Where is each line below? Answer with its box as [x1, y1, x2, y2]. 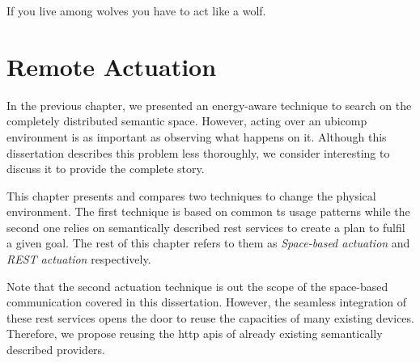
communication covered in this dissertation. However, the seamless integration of [6, 293, 407, 310]
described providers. [6, 341, 106, 358]
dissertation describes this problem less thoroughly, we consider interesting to [6, 144, 390, 161]
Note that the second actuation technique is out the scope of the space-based [6, 277, 388, 294]
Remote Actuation [6, 49, 217, 82]
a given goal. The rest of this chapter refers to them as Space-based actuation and [6, 234, 410, 251]
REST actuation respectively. [6, 251, 151, 268]
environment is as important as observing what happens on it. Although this [6, 128, 387, 145]
